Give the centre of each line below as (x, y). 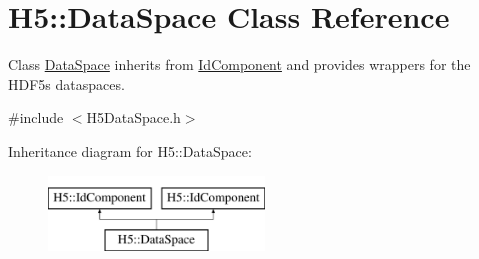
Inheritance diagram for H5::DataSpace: (130, 150)
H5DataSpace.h (133, 117)
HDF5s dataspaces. (66, 83)
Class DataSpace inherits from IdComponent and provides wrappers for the (239, 64)
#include (36, 117)
